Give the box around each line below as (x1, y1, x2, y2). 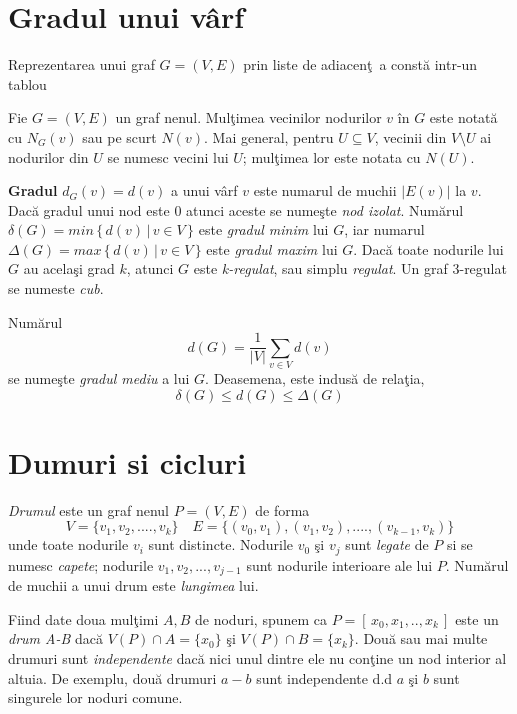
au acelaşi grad (23, 258, 115, 279)
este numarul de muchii (253, 180, 397, 201)
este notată (429, 107, 498, 128)
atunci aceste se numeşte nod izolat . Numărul (186, 199, 464, 220)
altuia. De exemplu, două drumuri (8, 667, 217, 688)
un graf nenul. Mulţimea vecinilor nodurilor (115, 107, 382, 128)
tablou (8, 73, 47, 94)
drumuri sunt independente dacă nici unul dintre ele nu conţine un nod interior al (8, 648, 507, 669)
